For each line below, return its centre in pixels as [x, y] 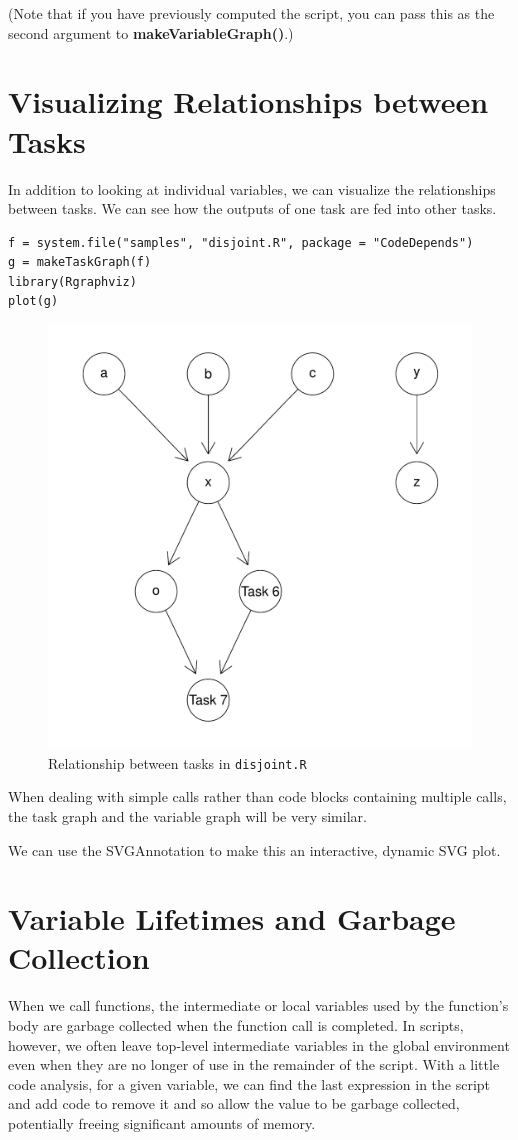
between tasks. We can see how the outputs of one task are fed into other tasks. [252, 208]
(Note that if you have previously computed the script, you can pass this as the [251, 13]
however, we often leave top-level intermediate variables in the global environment [259, 1044]
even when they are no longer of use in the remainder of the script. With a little [254, 1064]
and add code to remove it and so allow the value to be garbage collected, [234, 1103]
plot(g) [33, 301]
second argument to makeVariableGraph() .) [151, 32]
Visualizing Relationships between [248, 101]
